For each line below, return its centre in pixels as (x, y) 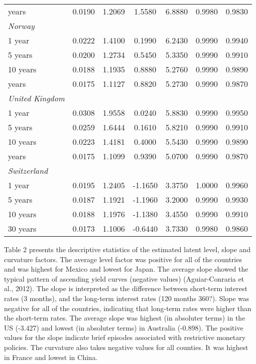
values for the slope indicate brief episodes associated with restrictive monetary (125, 337)
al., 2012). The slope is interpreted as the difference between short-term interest (126, 288)
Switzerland (28, 171)
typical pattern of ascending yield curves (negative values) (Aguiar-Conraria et (124, 278)
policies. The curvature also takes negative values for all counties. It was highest (126, 347)
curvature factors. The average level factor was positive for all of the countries (123, 259)
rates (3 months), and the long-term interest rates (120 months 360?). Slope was (127, 298)
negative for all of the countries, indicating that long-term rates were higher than (128, 308)
